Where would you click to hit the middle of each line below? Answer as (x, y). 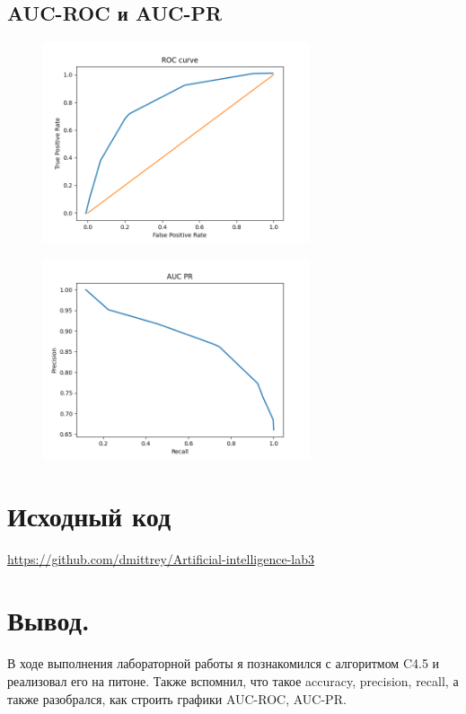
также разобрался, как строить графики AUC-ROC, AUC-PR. (177, 698)
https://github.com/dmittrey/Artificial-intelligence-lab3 (161, 558)
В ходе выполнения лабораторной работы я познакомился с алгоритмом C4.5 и (224, 663)
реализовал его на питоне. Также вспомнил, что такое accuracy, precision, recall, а (233, 681)
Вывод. (48, 620)
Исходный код (89, 515)
